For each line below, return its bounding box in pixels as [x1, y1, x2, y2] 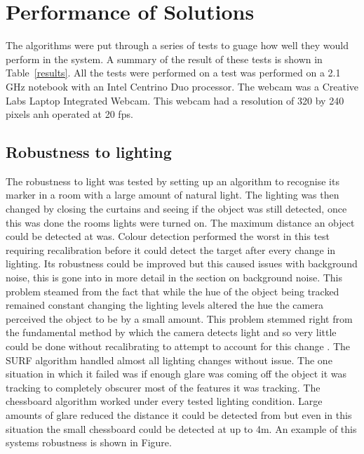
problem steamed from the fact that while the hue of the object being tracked [6, 283, 339, 298]
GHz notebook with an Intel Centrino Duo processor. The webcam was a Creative [6, 79, 359, 93]
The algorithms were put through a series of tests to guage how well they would [6, 38, 349, 53]
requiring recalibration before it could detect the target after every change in [6, 242, 336, 257]
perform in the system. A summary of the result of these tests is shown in [6, 51, 323, 66]
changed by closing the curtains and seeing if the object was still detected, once [6, 201, 347, 216]
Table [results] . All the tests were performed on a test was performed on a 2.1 [6, 65, 341, 80]
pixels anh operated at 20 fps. [6, 107, 133, 121]
